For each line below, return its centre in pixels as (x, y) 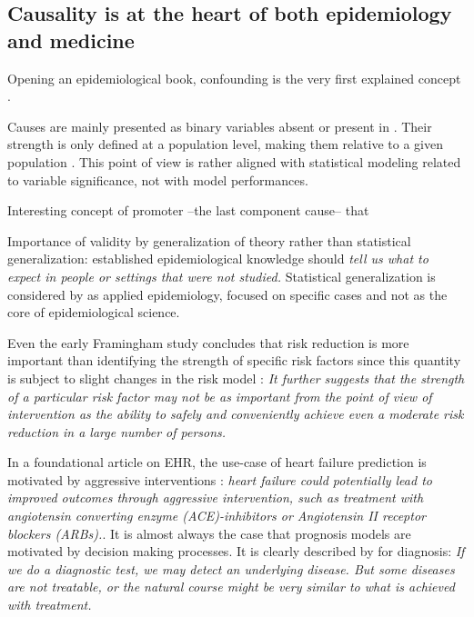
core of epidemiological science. (94, 312)
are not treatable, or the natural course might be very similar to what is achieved (231, 587)
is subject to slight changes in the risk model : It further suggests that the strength (236, 378)
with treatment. (50, 605)
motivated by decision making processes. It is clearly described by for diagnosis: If (236, 551)
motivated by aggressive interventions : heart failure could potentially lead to (220, 479)
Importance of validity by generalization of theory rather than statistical (209, 240)
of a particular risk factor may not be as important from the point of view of (220, 396)
